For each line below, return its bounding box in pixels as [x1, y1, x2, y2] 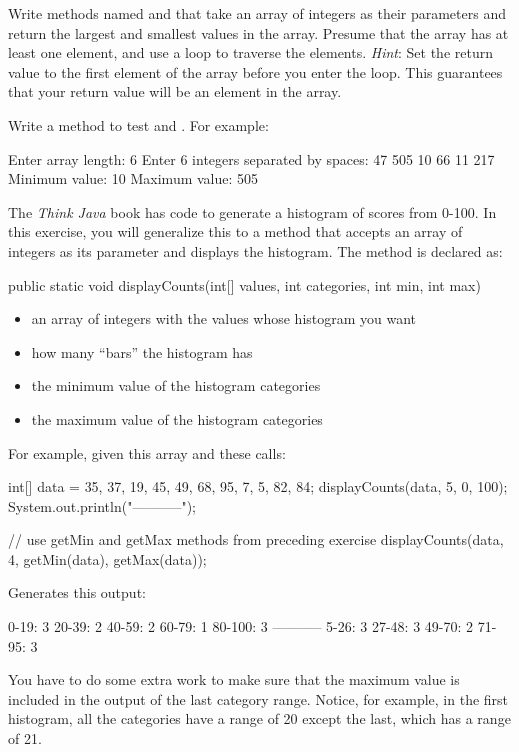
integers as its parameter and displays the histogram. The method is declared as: [8, 240, 503, 261]
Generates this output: [8, 582, 146, 603]
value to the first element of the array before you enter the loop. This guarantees [8, 61, 503, 82]
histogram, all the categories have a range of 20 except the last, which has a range [8, 708, 511, 729]
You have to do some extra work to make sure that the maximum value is [8, 669, 460, 690]
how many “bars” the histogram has [31, 341, 253, 362]
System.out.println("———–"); [8, 495, 196, 516]
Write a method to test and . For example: [8, 114, 269, 135]
